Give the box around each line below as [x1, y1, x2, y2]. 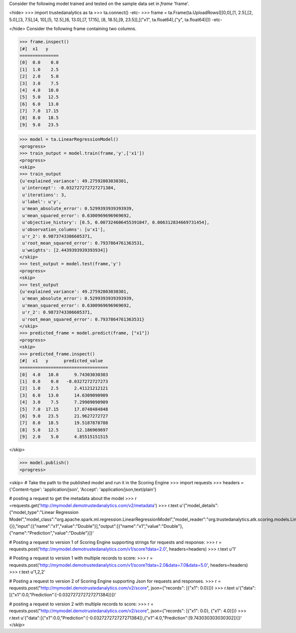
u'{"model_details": [179, 502, 219, 508]
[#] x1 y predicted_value [19, 358, 103, 363]
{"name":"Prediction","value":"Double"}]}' [9, 530, 94, 536]
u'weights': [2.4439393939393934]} [22, 247, 109, 253]
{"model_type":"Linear [9, 509, 55, 515]
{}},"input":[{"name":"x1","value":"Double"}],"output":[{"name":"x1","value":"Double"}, [9, 523, 184, 529]
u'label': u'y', [22, 199, 62, 205]
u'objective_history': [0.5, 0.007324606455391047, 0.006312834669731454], [22, 220, 210, 225]
